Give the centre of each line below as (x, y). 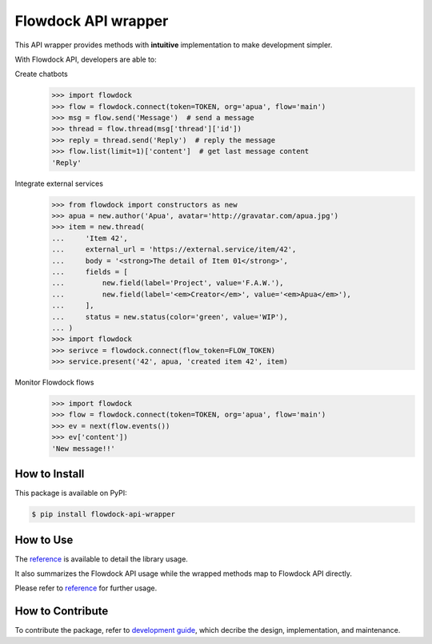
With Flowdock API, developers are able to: (86, 59)
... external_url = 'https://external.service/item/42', (174, 250)
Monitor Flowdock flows (54, 382)
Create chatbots (41, 74)
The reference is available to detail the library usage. (101, 559)
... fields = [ (90, 272)
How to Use (44, 539)
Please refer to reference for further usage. (86, 588)
